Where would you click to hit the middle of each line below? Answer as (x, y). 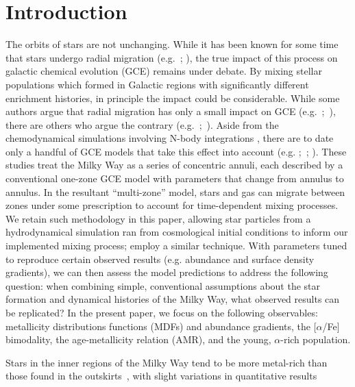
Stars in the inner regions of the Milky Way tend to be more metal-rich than (167, 362)
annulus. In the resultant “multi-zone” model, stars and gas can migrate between (175, 191)
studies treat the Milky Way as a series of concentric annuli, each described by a (174, 165)
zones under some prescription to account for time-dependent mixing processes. (172, 205)
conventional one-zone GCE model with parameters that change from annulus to (175, 178)
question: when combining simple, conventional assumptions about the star (163, 285)
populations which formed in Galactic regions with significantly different (157, 84)
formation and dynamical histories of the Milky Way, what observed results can (173, 299)
